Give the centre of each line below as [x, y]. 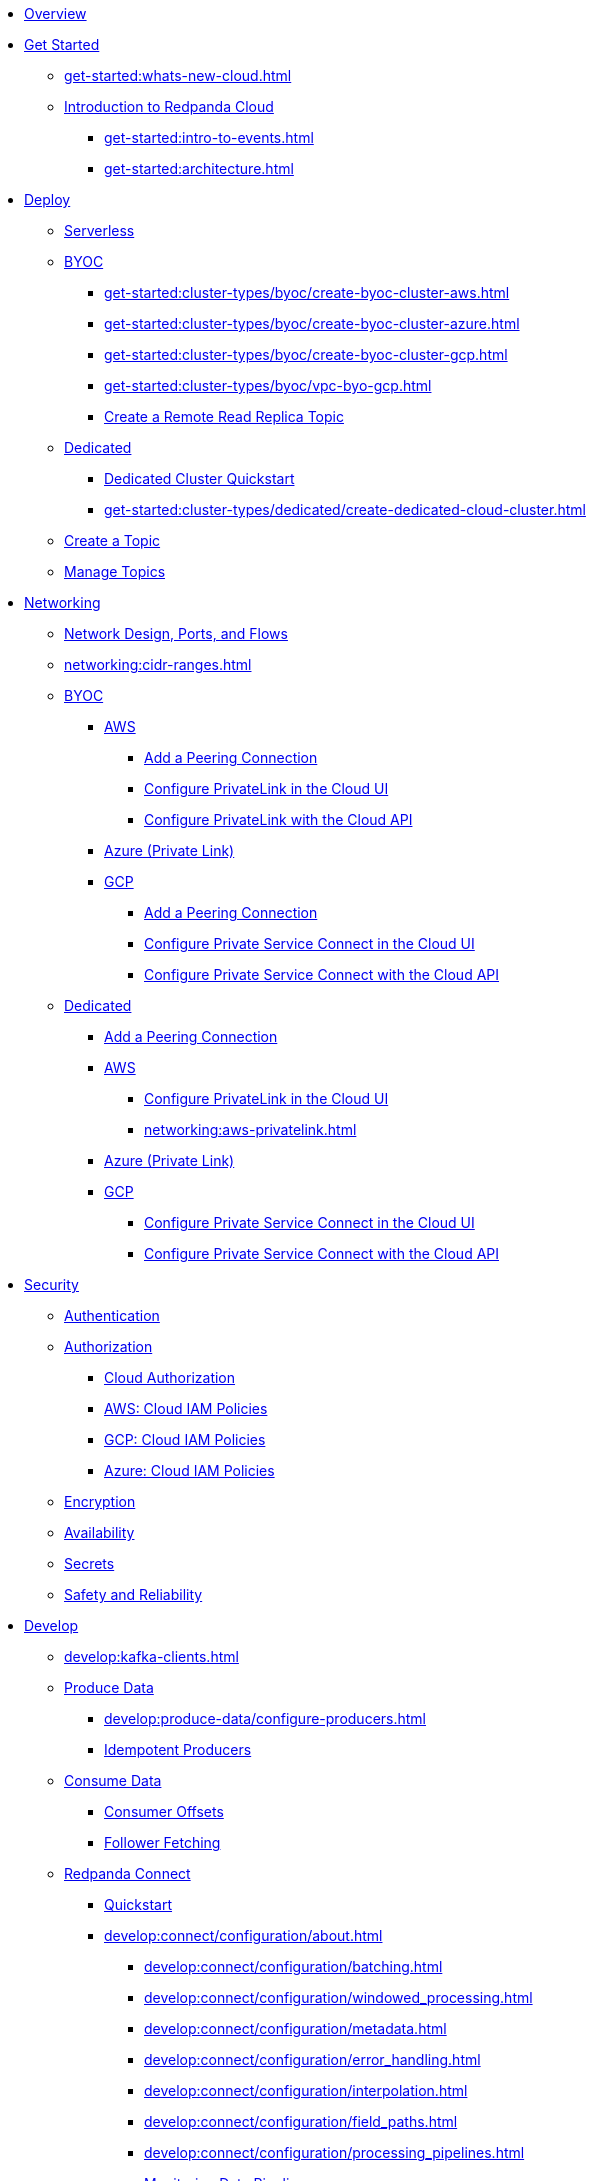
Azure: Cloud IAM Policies [189, 1470]
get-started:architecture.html [199, 168]
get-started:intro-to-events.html [209, 137]
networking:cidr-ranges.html [158, 664]
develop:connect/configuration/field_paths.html [301, 2121]
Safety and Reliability [133, 1594]
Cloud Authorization [170, 1377]
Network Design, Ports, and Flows [176, 633]
